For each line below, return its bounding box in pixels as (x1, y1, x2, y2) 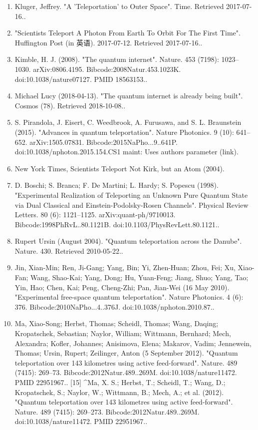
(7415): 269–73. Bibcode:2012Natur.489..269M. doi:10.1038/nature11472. (14, 367, 237, 378)
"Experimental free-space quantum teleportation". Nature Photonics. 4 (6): (14, 292, 244, 302)
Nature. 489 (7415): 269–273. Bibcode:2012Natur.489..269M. (14, 406, 200, 417)
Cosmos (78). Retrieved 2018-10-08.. (14, 100, 126, 110)
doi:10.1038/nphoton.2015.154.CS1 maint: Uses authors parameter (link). (14, 146, 239, 157)
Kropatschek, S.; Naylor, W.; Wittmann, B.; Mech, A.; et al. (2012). (14, 387, 224, 397)
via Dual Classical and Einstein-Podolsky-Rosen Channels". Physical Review (14, 199, 249, 210)
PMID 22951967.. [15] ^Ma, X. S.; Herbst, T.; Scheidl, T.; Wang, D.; (14, 377, 226, 387)
